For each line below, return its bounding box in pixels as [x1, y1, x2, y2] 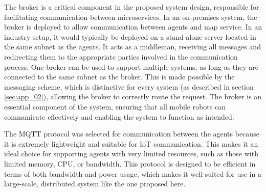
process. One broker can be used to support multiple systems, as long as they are [4, 61, 259, 72]
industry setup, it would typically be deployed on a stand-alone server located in [4, 31, 256, 42]
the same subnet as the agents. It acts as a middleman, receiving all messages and [4, 41, 261, 52]
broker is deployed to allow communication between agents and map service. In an [4, 21, 262, 32]
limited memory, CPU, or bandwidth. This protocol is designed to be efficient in [4, 158, 256, 169]
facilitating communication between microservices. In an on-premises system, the [4, 11, 257, 22]
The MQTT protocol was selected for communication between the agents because [4, 128, 259, 139]
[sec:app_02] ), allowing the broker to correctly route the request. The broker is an [4, 91, 261, 102]
